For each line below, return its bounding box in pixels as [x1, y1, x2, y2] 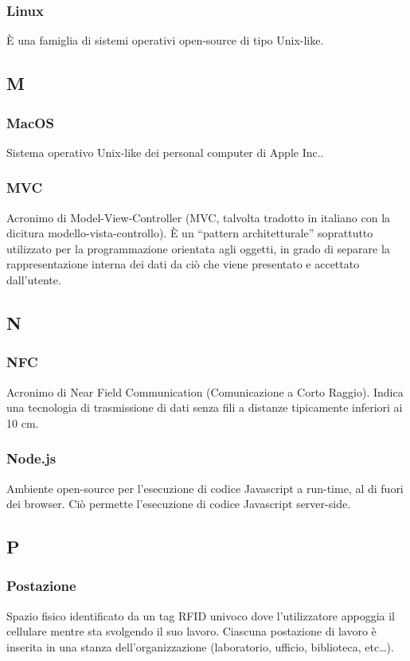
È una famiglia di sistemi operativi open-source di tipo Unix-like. [6, 32, 324, 49]
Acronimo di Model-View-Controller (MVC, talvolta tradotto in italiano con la [6, 209, 391, 225]
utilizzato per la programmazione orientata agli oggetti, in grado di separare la [6, 240, 390, 256]
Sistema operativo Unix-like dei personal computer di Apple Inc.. [6, 143, 324, 160]
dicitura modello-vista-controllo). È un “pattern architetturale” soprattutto [6, 225, 373, 241]
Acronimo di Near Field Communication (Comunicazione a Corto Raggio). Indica [6, 383, 404, 400]
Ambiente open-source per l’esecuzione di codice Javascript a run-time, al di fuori [6, 479, 404, 496]
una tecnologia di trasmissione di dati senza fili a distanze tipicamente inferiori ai [6, 399, 403, 416]
